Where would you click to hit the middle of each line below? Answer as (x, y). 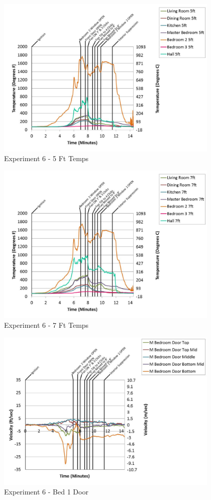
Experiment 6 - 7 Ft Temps (46, 325)
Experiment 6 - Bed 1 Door (46, 492)
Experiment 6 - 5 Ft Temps (46, 158)
